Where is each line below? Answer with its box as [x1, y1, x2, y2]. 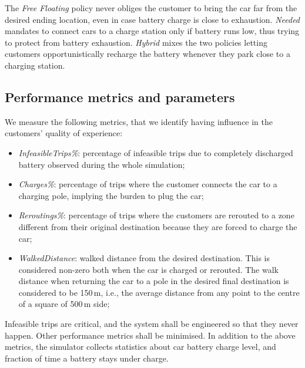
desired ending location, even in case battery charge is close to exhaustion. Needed [5, 13, 300, 25]
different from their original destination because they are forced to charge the [18, 220, 297, 232]
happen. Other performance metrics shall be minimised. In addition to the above [5, 329, 296, 341]
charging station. [5, 59, 65, 71]
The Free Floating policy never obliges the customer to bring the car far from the [5, 2, 297, 13]
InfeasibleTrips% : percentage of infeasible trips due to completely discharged [18, 146, 293, 158]
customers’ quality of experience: [5, 127, 123, 139]
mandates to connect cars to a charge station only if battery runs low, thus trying [5, 25, 300, 37]
